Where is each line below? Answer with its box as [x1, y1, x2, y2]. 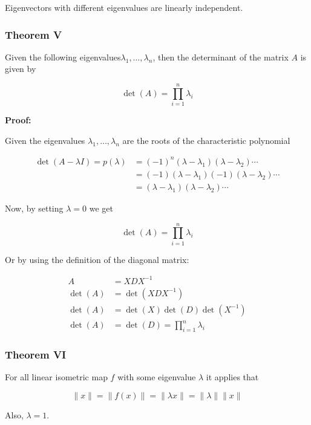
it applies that [206, 371, 259, 383]
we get [89, 201, 113, 214]
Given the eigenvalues [5, 134, 85, 146]
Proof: [5, 114, 31, 126]
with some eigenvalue [117, 371, 196, 383]
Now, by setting [5, 201, 64, 214]
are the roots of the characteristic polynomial [122, 134, 290, 146]
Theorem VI [5, 347, 67, 362]
